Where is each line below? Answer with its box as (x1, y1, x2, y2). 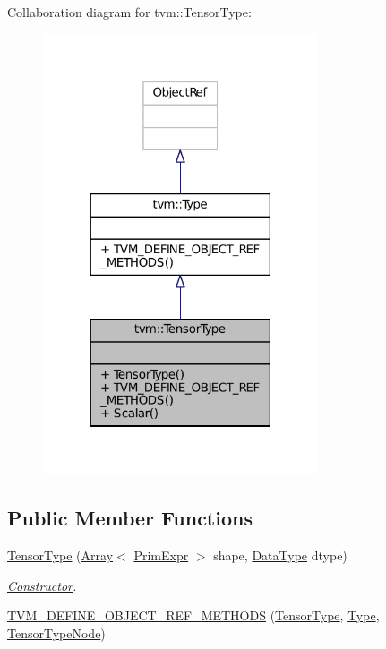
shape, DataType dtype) (213, 545, 347, 564)
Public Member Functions (7, 504, 253, 532)
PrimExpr (133, 545, 189, 564)
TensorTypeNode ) (7, 623, 106, 642)
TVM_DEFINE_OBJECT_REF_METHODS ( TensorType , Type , (7, 606, 380, 625)
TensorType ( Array (7, 545, 114, 564)
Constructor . (7, 576, 77, 594)
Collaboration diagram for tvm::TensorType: (7, 3, 252, 21)
